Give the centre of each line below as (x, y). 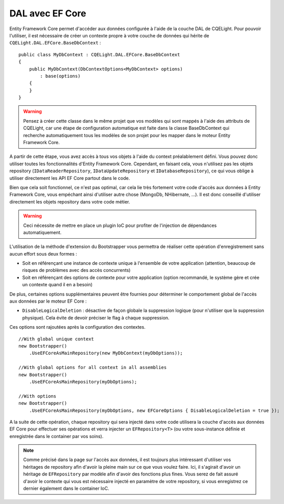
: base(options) (60, 76)
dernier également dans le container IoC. (66, 489)
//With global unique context (56, 339)
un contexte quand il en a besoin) (57, 285)
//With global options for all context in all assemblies (93, 368)
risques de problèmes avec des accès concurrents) (76, 270)
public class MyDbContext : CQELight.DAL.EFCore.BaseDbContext (99, 54)
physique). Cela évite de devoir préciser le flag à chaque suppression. (96, 317)
